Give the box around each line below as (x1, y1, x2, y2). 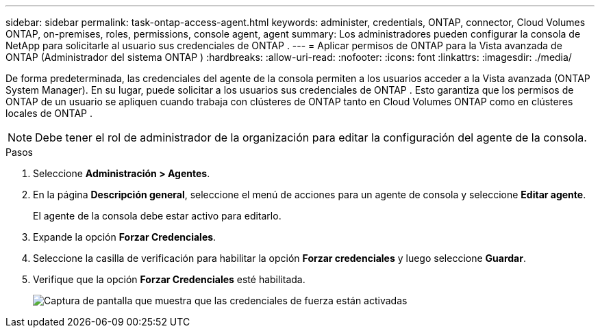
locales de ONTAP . (5, 107, 93, 119)
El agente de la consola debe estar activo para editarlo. (33, 210, 282, 222)
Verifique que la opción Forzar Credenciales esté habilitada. (33, 274, 305, 285)
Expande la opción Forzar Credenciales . (33, 231, 216, 243)
